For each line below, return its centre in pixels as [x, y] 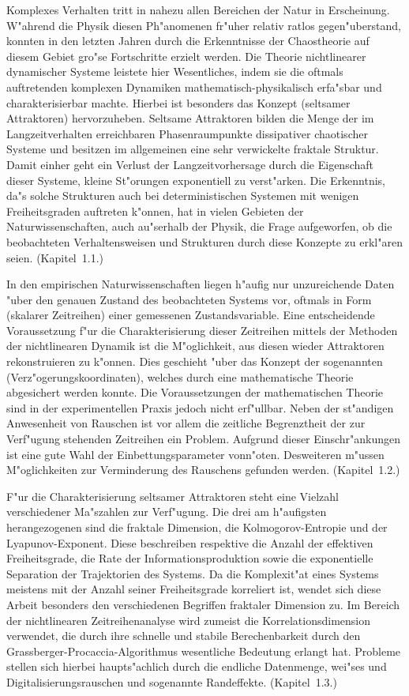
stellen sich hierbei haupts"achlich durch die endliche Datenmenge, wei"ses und [197, 666]
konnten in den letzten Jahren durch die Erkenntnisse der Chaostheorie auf [188, 41]
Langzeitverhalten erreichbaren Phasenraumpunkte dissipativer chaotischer [187, 133]
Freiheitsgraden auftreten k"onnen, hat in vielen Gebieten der [155, 211]
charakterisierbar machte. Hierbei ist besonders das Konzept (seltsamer [178, 102]
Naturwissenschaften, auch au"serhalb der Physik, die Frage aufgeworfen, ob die [199, 226]
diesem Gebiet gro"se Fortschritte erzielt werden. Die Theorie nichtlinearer [186, 56]
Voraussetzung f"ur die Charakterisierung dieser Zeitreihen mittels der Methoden [202, 330]
